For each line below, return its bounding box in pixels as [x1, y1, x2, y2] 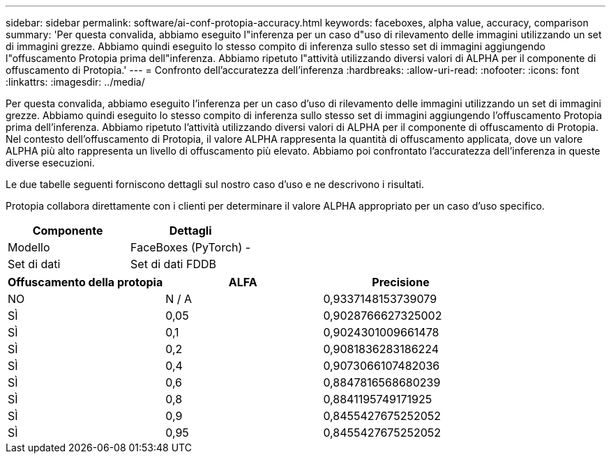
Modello [8, 240, 50, 254]
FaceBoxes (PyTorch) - [130, 240, 251, 254]
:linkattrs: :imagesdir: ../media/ [6, 76, 145, 88]
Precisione [372, 275, 430, 289]
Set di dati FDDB [130, 257, 216, 271]
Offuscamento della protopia [8, 275, 163, 289]
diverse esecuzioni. [6, 157, 95, 169]
